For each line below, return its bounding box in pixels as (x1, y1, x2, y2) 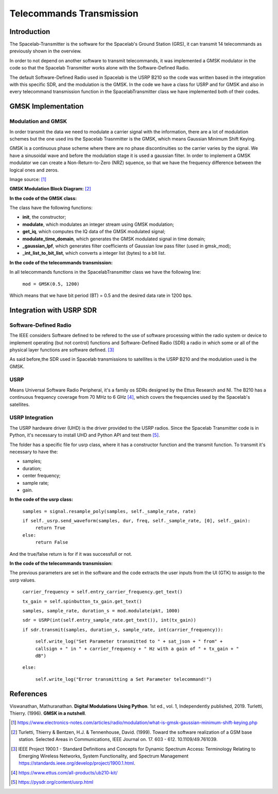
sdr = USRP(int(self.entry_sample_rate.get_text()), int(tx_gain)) (22, 617, 197, 623)
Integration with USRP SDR (9, 306, 97, 314)
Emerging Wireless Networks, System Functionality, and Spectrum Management (19, 753, 189, 759)
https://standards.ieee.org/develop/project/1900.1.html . (19, 760, 136, 766)
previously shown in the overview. (9, 48, 82, 54)
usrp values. (9, 577, 36, 583)
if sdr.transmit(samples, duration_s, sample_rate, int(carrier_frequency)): (22, 627, 223, 632)
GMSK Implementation (9, 102, 84, 111)
